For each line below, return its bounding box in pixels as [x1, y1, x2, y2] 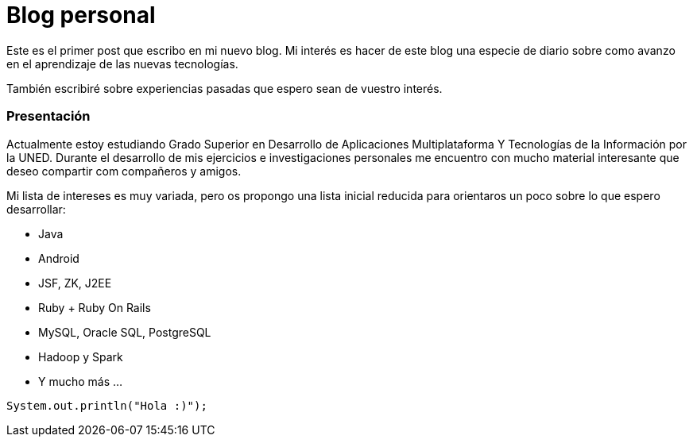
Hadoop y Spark [38, 349, 123, 364]
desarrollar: [6, 202, 66, 216]
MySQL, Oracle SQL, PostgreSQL [38, 325, 211, 339]
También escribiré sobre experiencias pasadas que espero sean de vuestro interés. [6, 81, 443, 95]
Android [38, 251, 79, 265]
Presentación [6, 108, 91, 125]
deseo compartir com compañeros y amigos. [6, 164, 242, 178]
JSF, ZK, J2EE [38, 275, 112, 290]
